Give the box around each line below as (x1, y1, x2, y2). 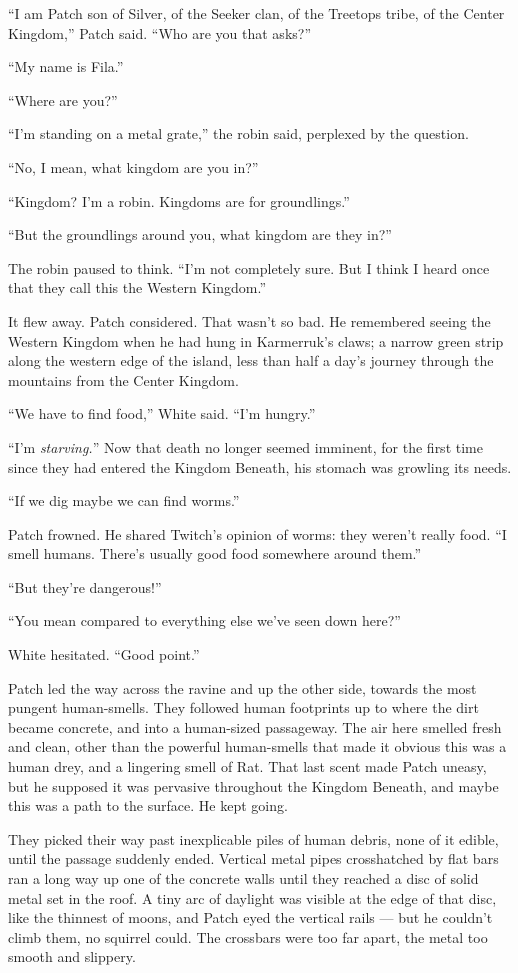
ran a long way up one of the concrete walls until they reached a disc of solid (8, 868, 479, 888)
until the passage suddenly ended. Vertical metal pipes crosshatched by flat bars (8, 848, 499, 869)
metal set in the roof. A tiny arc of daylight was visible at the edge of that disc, (8, 887, 497, 908)
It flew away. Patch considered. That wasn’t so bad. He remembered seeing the (8, 310, 491, 331)
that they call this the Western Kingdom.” (8, 277, 267, 298)
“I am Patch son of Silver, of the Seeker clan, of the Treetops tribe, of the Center (8, 3, 505, 23)
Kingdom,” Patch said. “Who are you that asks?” (8, 22, 312, 43)
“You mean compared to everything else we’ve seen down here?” (8, 610, 401, 631)
